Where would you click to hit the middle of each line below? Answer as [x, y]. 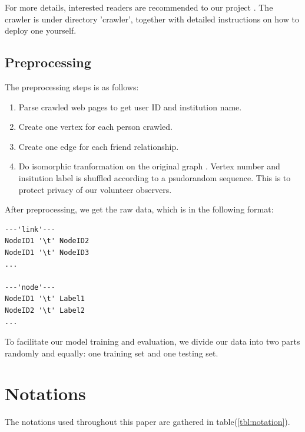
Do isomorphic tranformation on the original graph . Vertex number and [149, 166]
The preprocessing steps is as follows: [72, 86]
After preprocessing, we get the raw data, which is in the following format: [139, 209]
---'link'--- [30, 229]
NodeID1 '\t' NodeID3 [47, 252]
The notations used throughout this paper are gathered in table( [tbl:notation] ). [147, 422]
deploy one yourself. [41, 30]
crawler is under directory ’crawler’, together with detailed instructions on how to [152, 19]
